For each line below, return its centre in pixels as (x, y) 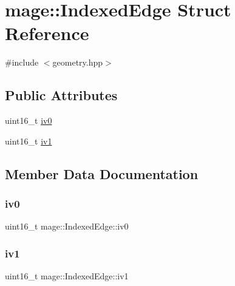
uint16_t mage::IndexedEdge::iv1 (67, 276)
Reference (47, 33)
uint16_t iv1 (29, 141)
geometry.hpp (78, 62)
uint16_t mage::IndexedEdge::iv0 (67, 226)
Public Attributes (61, 95)
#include (22, 62)
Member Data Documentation (102, 173)
